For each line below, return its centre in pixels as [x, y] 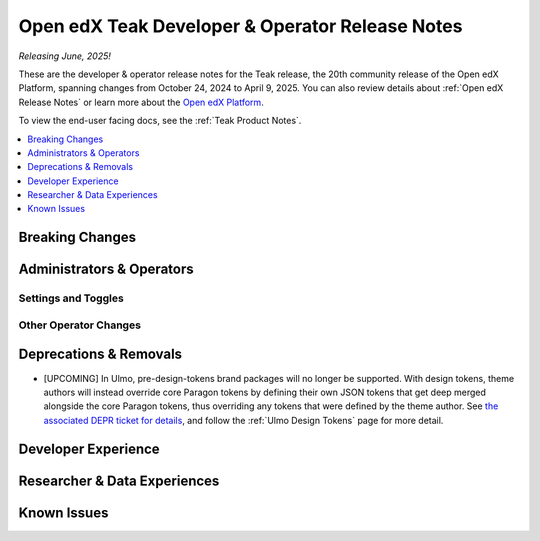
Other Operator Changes [80, 325]
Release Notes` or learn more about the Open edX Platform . [141, 102]
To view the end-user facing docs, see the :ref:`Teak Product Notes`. [160, 121]
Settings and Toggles [71, 298]
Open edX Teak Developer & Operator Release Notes [240, 26]
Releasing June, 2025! [65, 56]
